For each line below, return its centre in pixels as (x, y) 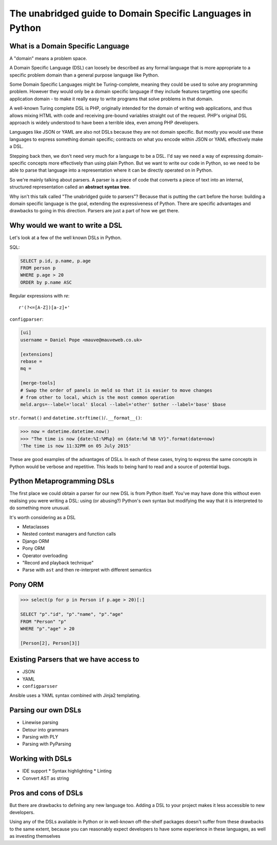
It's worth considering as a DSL (43, 517)
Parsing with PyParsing (47, 744)
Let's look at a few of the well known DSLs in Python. (66, 238)
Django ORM (36, 541)
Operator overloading (45, 556)
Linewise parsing (40, 723)
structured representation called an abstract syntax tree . (70, 187)
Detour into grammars (45, 729)
